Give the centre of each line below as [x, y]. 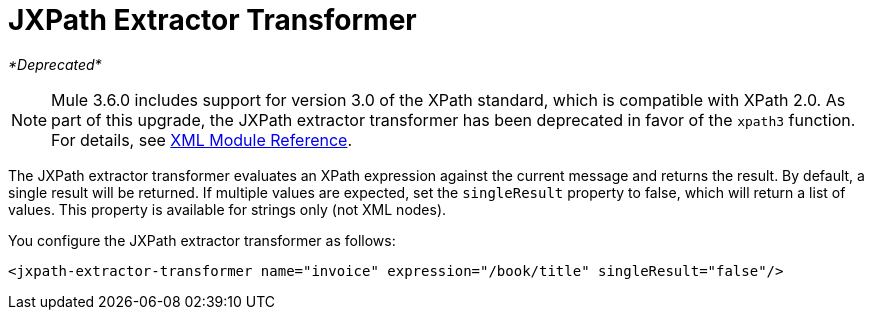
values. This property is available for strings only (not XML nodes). [227, 209]
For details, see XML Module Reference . [202, 139]
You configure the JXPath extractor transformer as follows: [202, 240]
